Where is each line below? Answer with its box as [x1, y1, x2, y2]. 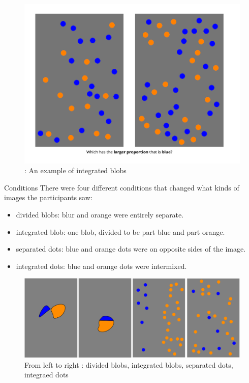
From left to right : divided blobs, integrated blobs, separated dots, [24, 359, 233, 370]
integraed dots [24, 369, 69, 380]
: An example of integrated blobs [24, 165, 127, 176]
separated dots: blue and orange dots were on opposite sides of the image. [16, 243, 246, 254]
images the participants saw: [4, 192, 92, 203]
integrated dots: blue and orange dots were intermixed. [16, 260, 187, 271]
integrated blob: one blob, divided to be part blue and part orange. [16, 226, 225, 237]
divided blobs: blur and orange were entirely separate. [16, 209, 184, 220]
